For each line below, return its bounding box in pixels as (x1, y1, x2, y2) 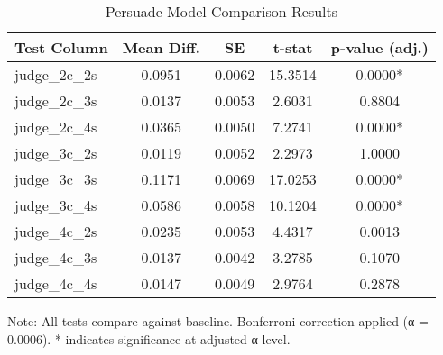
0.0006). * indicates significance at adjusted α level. (7, 329, 291, 348)
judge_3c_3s (14, 168, 97, 189)
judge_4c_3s (14, 247, 97, 268)
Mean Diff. (122, 37, 200, 58)
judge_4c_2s (14, 221, 97, 241)
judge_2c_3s (14, 90, 97, 111)
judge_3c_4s (14, 195, 97, 215)
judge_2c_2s (14, 64, 97, 85)
